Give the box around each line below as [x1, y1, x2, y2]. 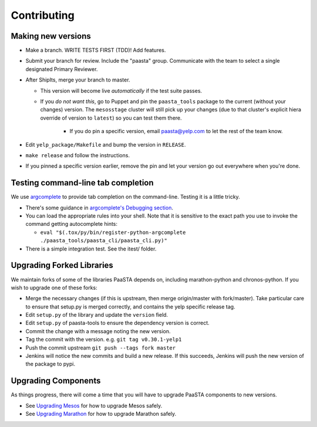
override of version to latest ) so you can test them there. [40, 114, 182, 121]
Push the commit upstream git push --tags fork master [25, 344, 176, 351]
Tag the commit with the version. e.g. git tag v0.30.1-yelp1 [25, 336, 182, 343]
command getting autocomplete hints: [25, 221, 117, 228]
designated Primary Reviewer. [25, 65, 98, 73]
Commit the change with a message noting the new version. [25, 327, 171, 334]
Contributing [11, 9, 75, 22]
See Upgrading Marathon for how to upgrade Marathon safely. [25, 411, 177, 418]
